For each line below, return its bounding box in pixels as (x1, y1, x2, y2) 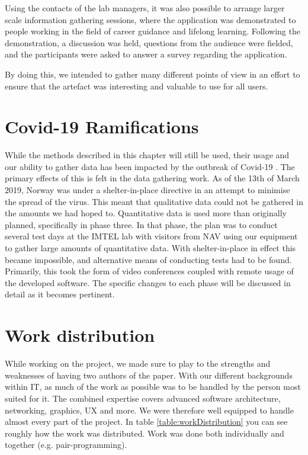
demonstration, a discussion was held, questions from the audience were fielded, (5, 36, 293, 49)
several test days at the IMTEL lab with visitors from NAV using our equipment (5, 230, 298, 242)
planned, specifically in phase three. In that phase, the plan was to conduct (5, 218, 278, 230)
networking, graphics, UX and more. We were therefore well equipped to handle (5, 403, 294, 416)
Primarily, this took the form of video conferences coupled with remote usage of (5, 265, 294, 277)
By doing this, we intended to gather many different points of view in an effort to (5, 68, 300, 80)
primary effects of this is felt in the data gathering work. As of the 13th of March (5, 172, 300, 184)
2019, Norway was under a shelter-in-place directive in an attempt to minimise (5, 184, 290, 196)
